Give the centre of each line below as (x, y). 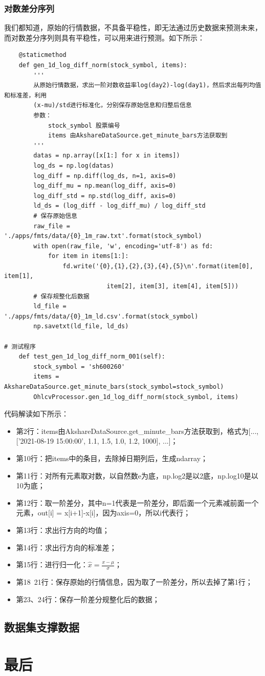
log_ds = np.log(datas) (74, 165)
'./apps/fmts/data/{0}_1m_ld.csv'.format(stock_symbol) (101, 316)
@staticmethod (42, 55)
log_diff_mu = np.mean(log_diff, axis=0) (105, 186)
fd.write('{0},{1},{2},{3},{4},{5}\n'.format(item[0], (158, 266)
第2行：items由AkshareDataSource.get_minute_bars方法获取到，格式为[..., (137, 431)
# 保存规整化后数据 (61, 296)
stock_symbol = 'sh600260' (79, 366)
